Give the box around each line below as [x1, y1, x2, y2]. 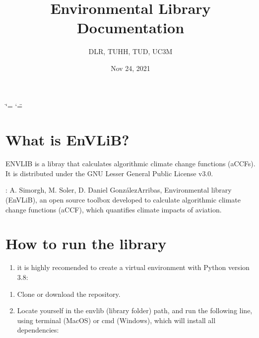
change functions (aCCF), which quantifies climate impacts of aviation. [5, 204, 222, 214]
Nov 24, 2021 [111, 63, 150, 73]
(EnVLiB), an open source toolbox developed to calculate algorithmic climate [5, 195, 241, 204]
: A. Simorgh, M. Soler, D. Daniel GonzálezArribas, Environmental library [5, 185, 232, 195]
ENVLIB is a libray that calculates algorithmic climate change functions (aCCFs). [5, 158, 256, 169]
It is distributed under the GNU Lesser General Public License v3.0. [5, 168, 213, 178]
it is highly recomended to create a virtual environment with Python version [17, 262, 250, 272]
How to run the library [5, 233, 167, 254]
